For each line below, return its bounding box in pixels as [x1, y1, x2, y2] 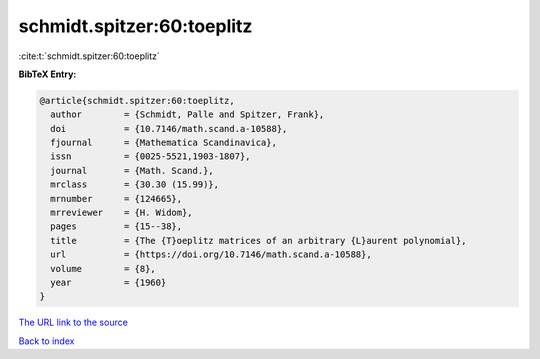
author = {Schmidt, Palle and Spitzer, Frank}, [50, 109, 325, 120]
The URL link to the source [18, 316, 129, 329]
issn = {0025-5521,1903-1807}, [50, 151, 251, 162]
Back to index [18, 335, 75, 347]
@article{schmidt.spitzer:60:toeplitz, [39, 95, 235, 106]
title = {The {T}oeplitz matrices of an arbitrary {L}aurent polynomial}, [50, 235, 467, 246]
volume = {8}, [50, 263, 157, 274]
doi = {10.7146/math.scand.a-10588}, [50, 123, 288, 134]
